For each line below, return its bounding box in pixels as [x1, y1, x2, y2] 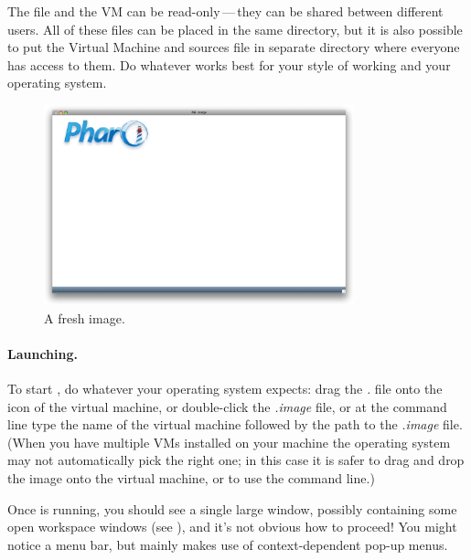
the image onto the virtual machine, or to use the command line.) [7, 469, 375, 488]
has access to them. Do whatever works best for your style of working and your [7, 55, 451, 74]
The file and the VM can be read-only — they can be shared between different [7, 2, 444, 20]
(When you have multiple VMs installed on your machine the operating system [7, 432, 451, 451]
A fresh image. [44, 308, 125, 327]
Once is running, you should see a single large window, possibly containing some [7, 499, 457, 518]
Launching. [7, 343, 78, 363]
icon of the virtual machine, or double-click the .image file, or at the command [7, 396, 447, 416]
